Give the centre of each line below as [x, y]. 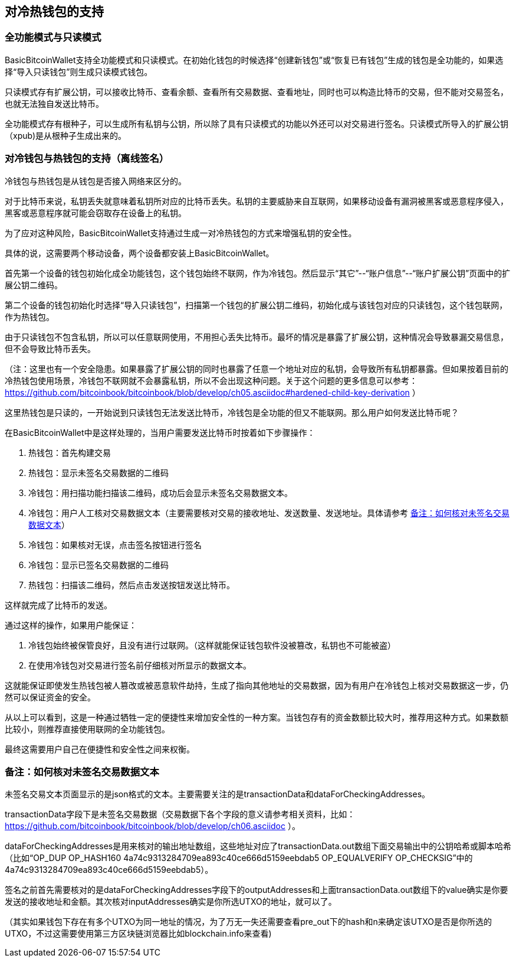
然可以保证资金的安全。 [50, 697]
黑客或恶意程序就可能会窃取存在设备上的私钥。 [96, 213]
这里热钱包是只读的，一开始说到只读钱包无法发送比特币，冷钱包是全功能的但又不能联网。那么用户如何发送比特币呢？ [232, 412]
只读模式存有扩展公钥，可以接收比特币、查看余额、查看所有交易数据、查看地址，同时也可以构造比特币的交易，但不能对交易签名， [257, 92]
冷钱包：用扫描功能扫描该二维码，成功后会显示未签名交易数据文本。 [160, 493]
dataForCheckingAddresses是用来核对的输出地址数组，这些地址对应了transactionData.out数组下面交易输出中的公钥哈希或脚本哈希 [258, 846]
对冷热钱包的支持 [54, 12]
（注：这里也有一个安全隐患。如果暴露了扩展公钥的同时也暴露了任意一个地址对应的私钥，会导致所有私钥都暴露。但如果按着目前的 [257, 369]
